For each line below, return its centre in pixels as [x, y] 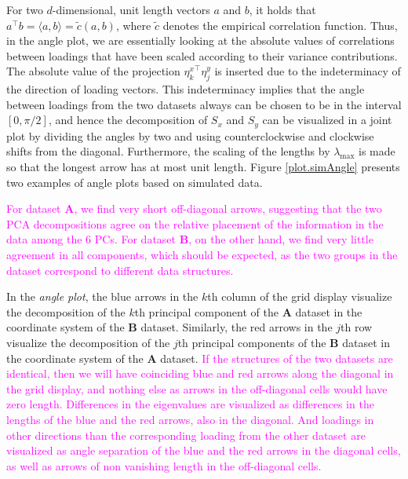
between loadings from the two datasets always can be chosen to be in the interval [204, 104]
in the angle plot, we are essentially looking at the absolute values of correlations [200, 40]
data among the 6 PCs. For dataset [91, 239]
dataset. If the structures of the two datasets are [277, 358]
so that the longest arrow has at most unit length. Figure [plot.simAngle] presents [203, 166]
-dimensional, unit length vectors [131, 9]
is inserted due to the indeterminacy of [308, 71]
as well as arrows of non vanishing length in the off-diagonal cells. [164, 465]
